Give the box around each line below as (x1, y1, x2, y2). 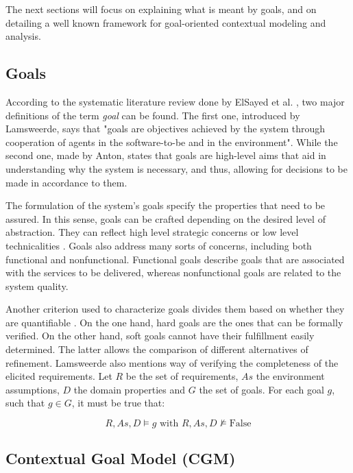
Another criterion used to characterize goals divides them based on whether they (5, 302, 345, 316)
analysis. (5, 29, 41, 43)
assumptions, (5, 382, 60, 396)
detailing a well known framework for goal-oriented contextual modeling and (5, 15, 326, 29)
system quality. (5, 278, 69, 293)
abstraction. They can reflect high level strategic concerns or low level (5, 225, 299, 239)
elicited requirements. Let (5, 369, 112, 383)
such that (5, 396, 45, 410)
